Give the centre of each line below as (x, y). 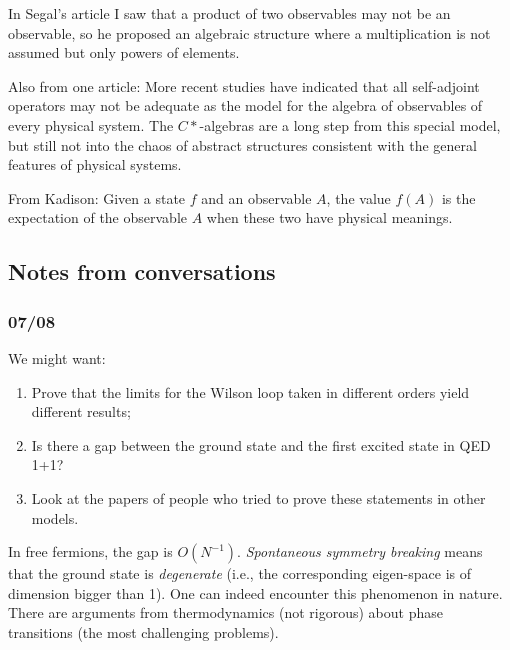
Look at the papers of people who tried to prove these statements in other (258, 497)
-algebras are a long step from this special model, (350, 124)
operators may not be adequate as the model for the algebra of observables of (245, 105)
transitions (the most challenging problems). (143, 631)
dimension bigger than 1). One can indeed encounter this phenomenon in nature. (255, 592)
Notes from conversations (142, 271)
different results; (81, 411)
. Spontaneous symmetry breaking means (360, 551)
